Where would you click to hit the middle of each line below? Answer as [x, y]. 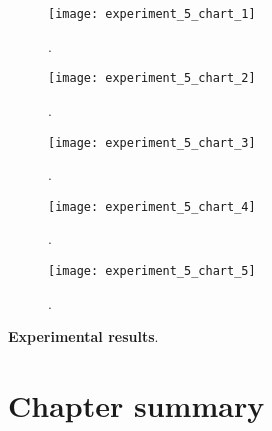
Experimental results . [83, 336]
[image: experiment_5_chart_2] [152, 78]
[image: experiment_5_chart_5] [152, 271]
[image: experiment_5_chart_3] [152, 142]
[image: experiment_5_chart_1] [152, 14]
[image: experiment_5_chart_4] [152, 206]
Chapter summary [136, 405]
